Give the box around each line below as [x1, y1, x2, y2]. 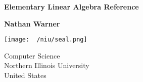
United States [4, 70, 46, 80]
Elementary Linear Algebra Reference [4, 1, 139, 11]
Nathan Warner [4, 18, 60, 28]
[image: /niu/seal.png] [4, 36, 87, 43]
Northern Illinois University [4, 60, 89, 70]
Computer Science [4, 50, 60, 60]
